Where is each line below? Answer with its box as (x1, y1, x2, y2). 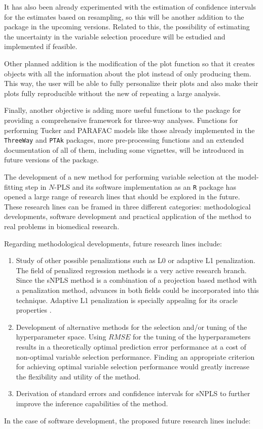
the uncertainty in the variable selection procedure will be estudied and (4, 31, 226, 41)
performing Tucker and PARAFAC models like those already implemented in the (4, 124, 255, 135)
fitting (4, 181, 23, 192)
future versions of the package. (4, 154, 99, 165)
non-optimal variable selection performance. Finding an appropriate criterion (16, 351, 255, 362)
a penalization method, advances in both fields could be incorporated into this (16, 284, 259, 295)
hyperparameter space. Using (16, 331, 106, 342)
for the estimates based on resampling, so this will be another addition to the (4, 11, 244, 22)
